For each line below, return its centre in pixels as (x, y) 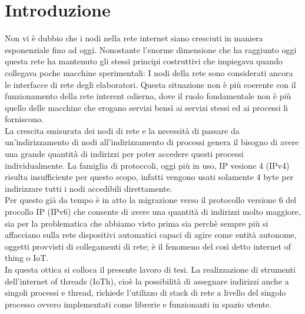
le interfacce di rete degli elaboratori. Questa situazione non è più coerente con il (150, 84)
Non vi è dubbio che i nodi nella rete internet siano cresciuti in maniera (134, 38)
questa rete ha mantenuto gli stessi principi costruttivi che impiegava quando (144, 61)
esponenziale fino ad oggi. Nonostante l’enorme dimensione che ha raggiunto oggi (151, 49)
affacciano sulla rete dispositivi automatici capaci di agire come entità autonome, (151, 235)
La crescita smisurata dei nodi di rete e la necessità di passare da (122, 130)
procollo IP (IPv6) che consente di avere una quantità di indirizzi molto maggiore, (153, 212)
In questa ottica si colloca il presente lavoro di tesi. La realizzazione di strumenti (150, 269)
